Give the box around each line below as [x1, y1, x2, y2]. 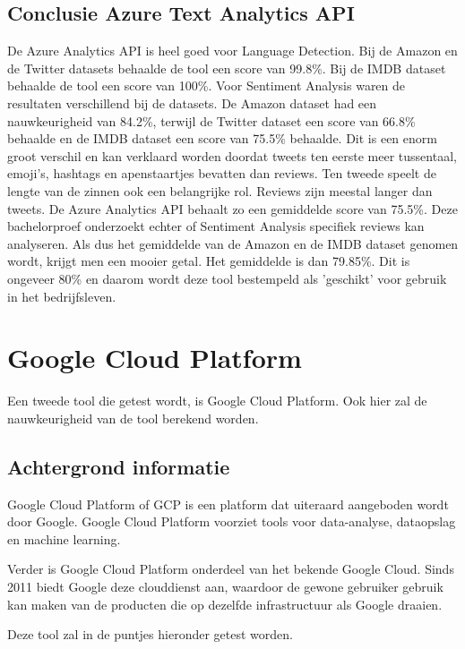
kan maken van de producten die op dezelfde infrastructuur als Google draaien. [7, 594, 443, 613]
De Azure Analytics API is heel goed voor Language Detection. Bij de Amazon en [7, 41, 458, 60]
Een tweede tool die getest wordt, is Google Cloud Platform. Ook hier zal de [7, 391, 427, 410]
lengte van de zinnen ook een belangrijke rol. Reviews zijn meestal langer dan [7, 181, 433, 200]
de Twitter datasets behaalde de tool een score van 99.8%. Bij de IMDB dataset [7, 58, 446, 77]
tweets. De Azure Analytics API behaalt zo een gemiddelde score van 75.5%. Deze [7, 199, 458, 218]
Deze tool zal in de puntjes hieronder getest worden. [7, 625, 293, 644]
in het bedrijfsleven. [7, 286, 116, 305]
